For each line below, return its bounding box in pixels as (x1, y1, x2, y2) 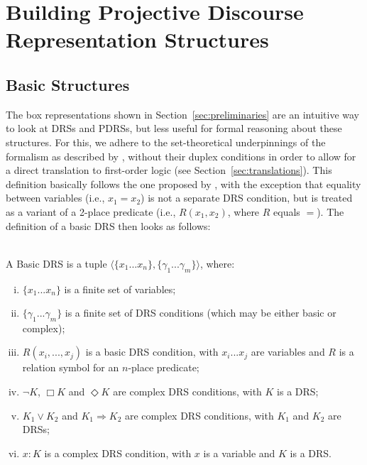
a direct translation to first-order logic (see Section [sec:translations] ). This (6, 163, 332, 177)
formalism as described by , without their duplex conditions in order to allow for (6, 148, 356, 163)
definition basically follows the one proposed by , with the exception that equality (6, 176, 361, 191)
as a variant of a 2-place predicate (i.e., (6, 204, 176, 219)
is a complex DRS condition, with (44, 445, 192, 460)
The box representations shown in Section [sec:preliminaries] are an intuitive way (6, 106, 359, 121)
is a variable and (203, 445, 275, 460)
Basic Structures (6, 73, 130, 95)
